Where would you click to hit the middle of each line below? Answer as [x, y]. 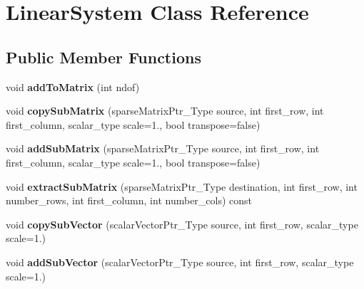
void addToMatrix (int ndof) [73, 86]
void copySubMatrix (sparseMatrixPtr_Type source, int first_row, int [165, 111]
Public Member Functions [103, 57]
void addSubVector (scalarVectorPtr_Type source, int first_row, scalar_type [180, 262]
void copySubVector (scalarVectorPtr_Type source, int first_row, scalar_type [182, 224]
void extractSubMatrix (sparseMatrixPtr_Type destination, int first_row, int [182, 186]
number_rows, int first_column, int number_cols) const [129, 200]
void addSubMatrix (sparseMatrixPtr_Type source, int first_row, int [163, 148]
